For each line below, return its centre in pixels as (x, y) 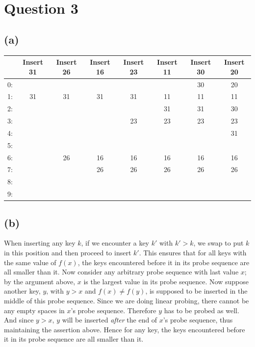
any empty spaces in (34, 310)
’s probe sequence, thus (198, 320)
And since (19, 320)
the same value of (30, 262)
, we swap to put (218, 243)
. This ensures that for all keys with (193, 252)
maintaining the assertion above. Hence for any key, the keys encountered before (125, 329)
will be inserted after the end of (110, 320)
